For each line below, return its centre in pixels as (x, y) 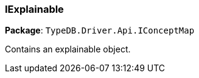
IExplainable (34, 9)
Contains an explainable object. (68, 49)
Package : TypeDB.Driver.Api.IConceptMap (100, 30)
